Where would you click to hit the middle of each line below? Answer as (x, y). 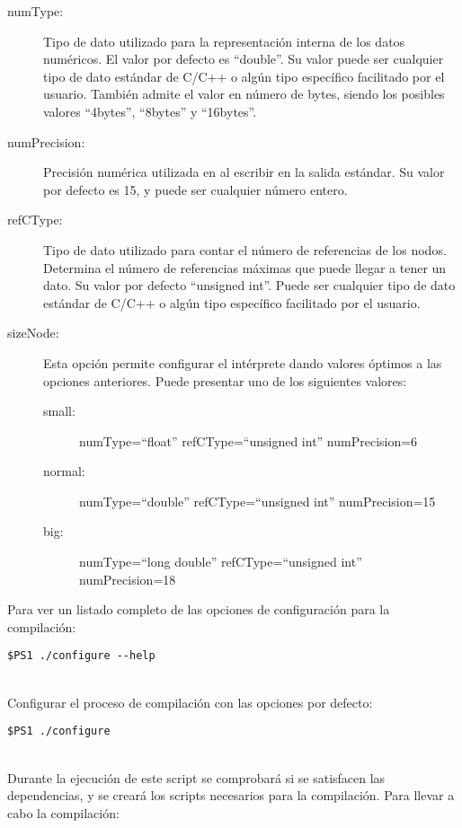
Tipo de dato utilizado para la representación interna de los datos (224, 41)
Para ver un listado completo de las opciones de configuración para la (199, 609)
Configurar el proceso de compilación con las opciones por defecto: (190, 702)
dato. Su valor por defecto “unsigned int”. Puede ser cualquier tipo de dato (249, 285)
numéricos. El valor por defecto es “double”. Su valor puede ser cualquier (244, 59)
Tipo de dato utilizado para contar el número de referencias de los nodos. (245, 249)
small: (59, 411)
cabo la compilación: (63, 812)
